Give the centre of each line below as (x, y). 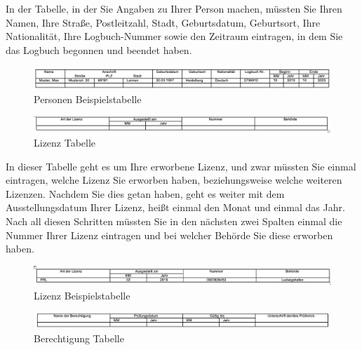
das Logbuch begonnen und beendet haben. (99, 49)
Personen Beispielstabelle (88, 99)
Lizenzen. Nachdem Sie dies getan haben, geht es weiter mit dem (145, 193)
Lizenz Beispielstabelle (82, 295)
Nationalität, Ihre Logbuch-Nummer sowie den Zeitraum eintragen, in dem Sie (174, 36)
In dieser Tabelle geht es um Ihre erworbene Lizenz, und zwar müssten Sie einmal (181, 166)
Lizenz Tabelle (65, 143)
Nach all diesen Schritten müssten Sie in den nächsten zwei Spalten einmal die (174, 221)
